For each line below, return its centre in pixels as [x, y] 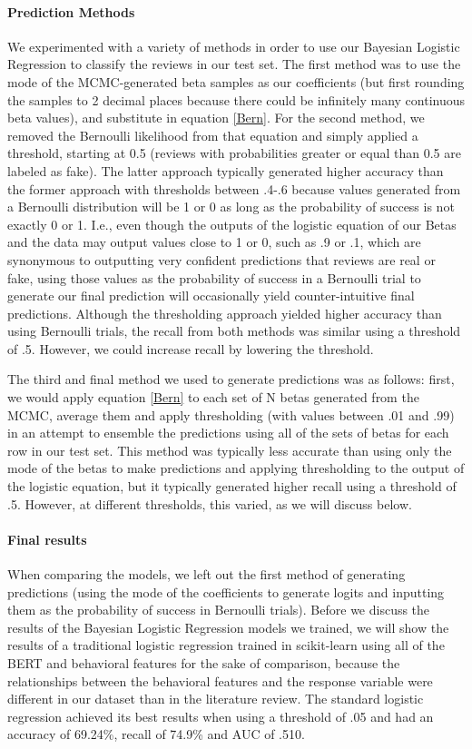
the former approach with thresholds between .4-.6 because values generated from [234, 188]
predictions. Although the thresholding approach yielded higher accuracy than [225, 313]
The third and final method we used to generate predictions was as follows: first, [231, 379]
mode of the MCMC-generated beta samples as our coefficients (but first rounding [236, 81]
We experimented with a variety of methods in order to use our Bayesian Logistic [234, 46]
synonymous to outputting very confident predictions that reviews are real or [221, 259]
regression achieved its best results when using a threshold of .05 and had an [221, 716]
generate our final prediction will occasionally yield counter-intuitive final [211, 296]
